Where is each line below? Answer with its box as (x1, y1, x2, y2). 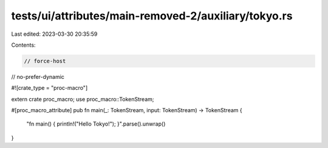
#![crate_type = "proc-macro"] (11, 84, 88, 92)
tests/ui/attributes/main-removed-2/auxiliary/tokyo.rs (11, 9, 293, 22)
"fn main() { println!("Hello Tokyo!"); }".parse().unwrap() (26, 120, 166, 127)
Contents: (11, 41, 36, 49)
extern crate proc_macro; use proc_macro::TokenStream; (11, 95, 154, 103)
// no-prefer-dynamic (11, 73, 65, 80)
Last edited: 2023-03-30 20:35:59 (11, 30, 98, 38)
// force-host (24, 58, 66, 64)
